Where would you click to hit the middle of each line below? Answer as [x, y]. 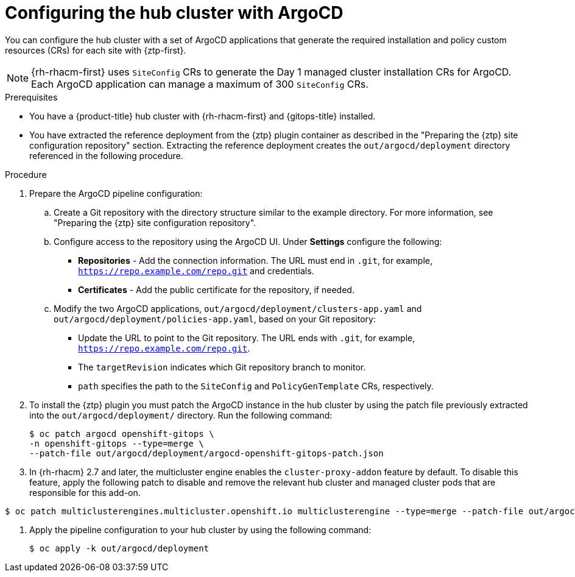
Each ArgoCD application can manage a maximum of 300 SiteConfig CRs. [200, 84]
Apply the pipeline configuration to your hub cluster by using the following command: [200, 529]
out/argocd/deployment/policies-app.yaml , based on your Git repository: [215, 319]
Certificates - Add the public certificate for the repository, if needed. [216, 289]
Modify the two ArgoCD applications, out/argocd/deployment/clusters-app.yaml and [238, 308]
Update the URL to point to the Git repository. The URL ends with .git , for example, [247, 338]
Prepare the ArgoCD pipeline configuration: [116, 193]
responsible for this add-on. [85, 492]
